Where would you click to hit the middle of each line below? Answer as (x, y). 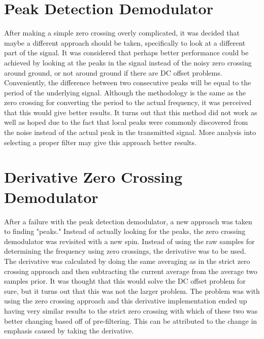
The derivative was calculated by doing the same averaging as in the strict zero (127, 261)
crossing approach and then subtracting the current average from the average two (131, 271)
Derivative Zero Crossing (93, 177)
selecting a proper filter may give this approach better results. (100, 142)
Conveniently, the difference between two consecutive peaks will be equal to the (128, 82)
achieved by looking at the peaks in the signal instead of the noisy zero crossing (128, 62)
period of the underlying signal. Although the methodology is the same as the (125, 92)
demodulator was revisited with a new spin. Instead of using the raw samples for (129, 241)
